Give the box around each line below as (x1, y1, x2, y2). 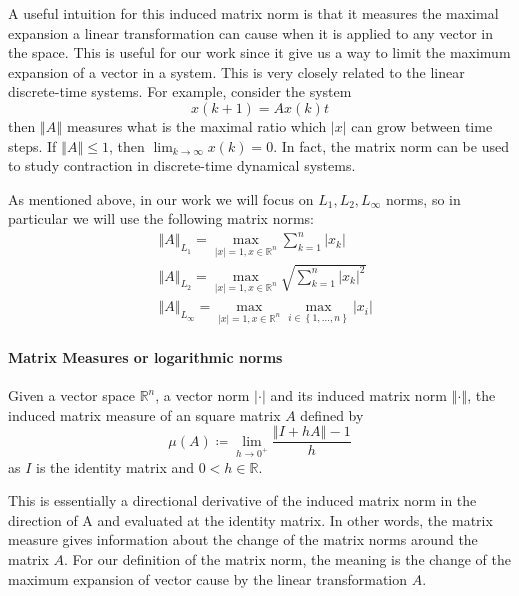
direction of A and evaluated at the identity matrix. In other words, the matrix (8, 509, 493, 530)
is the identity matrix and (36, 456, 195, 477)
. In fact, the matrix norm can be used (273, 135, 509, 156)
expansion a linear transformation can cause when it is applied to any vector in (8, 22, 494, 43)
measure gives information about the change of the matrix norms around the (8, 529, 478, 550)
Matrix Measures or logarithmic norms (8, 346, 283, 367)
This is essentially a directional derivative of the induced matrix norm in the (8, 490, 477, 511)
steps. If (8, 135, 57, 156)
